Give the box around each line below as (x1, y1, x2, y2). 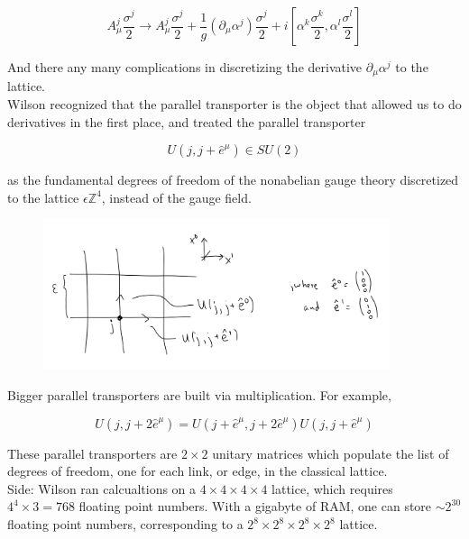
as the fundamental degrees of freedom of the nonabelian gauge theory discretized (7, 170, 459, 189)
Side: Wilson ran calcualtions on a (7, 479, 197, 498)
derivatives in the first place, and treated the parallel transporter (7, 112, 366, 131)
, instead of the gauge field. (101, 187, 252, 206)
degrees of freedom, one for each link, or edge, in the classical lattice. (7, 461, 388, 480)
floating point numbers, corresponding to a (7, 515, 244, 534)
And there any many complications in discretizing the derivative (7, 58, 363, 76)
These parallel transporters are (7, 443, 178, 462)
